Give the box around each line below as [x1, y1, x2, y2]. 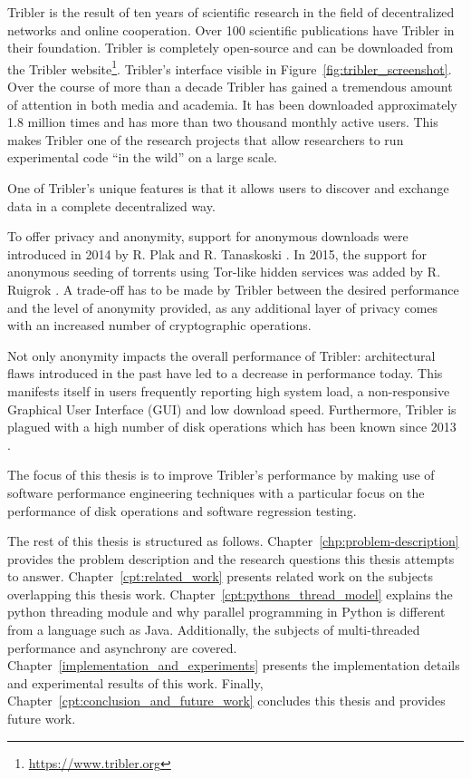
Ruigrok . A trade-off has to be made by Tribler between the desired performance [7, 279, 459, 298]
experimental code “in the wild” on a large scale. [7, 148, 278, 167]
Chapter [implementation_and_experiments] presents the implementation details [7, 656, 460, 675]
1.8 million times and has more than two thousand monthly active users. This [7, 112, 438, 131]
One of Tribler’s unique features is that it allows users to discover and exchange [7, 179, 449, 197]
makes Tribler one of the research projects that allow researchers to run [7, 130, 404, 149]
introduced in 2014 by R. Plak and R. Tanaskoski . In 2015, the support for [7, 244, 427, 263]
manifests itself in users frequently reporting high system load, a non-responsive [7, 381, 450, 400]
